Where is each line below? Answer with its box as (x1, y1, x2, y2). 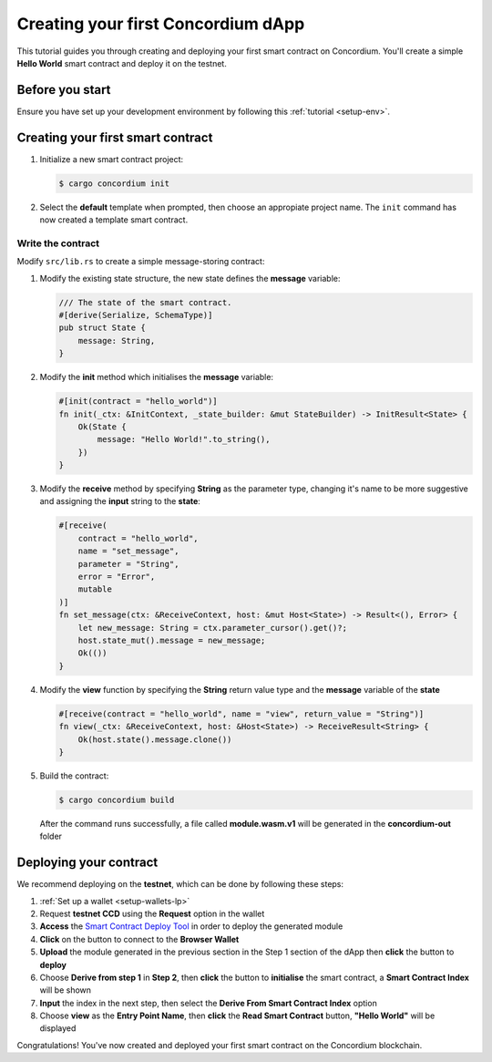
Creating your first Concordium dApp (16, 14, 305, 34)
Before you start (16, 82, 111, 98)
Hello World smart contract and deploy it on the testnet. (16, 57, 227, 68)
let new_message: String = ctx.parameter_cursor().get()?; (77, 623, 348, 633)
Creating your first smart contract (16, 129, 213, 145)
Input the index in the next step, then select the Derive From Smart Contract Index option (39, 997, 377, 1008)
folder (39, 830, 63, 842)
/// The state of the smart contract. (58, 297, 232, 307)
